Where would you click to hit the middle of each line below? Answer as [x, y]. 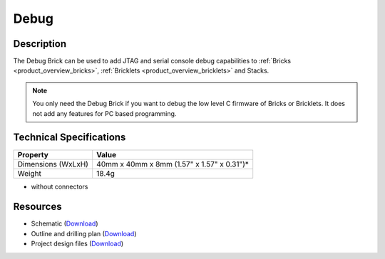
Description [40, 44]
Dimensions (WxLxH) [53, 164]
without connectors [60, 186]
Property [33, 154]
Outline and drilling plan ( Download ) [84, 233]
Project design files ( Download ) [77, 244]
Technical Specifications [70, 138]
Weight [30, 173]
